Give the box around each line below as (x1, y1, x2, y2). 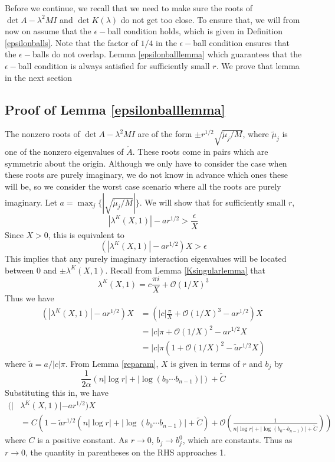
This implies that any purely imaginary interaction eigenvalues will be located (5, 252, 287, 265)
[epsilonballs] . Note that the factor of (5, 36, 138, 48)
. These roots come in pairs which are (132, 145, 268, 158)
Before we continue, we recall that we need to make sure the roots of (5, 2, 253, 14)
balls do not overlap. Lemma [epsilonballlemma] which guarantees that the (32, 48, 302, 60)
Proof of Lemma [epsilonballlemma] (5, 100, 225, 118)
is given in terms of (170, 357, 240, 369)
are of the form (137, 128, 192, 140)
